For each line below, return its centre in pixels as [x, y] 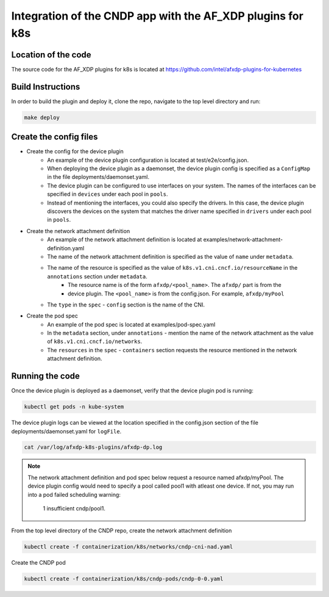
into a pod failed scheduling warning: [74, 494]
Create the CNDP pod [39, 563]
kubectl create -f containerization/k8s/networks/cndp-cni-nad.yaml [129, 547]
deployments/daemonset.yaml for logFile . [66, 431]
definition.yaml [66, 248]
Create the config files [55, 137]
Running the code [46, 376]
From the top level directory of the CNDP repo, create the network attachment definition [122, 530]
